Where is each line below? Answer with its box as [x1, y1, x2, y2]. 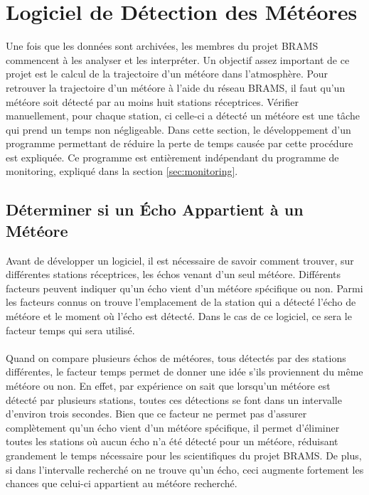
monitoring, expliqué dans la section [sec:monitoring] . [6, 164, 238, 179]
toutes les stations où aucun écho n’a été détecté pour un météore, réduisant [6, 434, 338, 449]
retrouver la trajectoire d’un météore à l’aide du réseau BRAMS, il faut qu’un [6, 80, 346, 95]
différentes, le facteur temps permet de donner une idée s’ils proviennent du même [6, 364, 363, 379]
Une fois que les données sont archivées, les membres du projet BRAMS [6, 38, 319, 53]
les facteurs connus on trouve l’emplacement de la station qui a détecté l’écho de [6, 294, 356, 309]
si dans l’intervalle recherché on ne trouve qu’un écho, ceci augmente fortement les [6, 462, 364, 477]
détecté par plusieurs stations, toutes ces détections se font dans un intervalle [6, 392, 342, 407]
